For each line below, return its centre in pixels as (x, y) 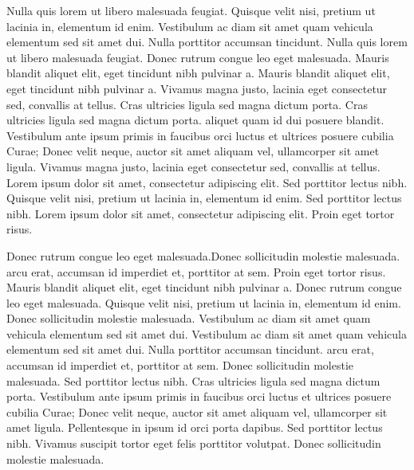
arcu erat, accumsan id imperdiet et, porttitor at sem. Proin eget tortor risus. (196, 271)
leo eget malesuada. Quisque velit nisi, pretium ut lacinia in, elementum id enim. (204, 302)
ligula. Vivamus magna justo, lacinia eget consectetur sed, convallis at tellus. (193, 166)
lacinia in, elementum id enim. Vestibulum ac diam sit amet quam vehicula (190, 26)
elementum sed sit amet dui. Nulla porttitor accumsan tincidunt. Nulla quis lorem (207, 42)
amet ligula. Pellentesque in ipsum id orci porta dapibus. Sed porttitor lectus (195, 427)
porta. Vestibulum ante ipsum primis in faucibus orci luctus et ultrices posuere (199, 396)
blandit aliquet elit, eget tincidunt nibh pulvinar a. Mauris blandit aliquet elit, (198, 73)
